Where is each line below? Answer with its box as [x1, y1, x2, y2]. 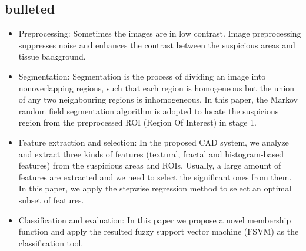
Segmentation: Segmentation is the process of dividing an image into [18, 70, 266, 82]
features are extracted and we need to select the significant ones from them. [18, 170, 292, 183]
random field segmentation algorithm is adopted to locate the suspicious [18, 104, 279, 117]
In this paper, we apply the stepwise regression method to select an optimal [18, 182, 292, 194]
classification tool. [18, 236, 84, 249]
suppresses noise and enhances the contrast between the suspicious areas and [18, 38, 295, 51]
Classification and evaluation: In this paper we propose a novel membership [18, 213, 291, 226]
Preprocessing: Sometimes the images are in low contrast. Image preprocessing [18, 27, 301, 39]
